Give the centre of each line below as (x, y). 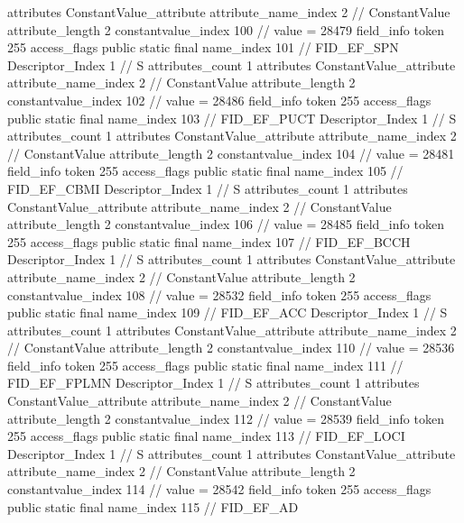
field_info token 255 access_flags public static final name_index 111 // (205, 365)
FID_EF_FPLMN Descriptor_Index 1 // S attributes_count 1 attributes (213, 383)
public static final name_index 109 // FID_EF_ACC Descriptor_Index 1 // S (227, 312)
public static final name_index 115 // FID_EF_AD (153, 506)
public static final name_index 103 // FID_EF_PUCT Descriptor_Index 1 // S (232, 118)
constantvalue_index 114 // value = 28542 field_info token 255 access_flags (219, 489)
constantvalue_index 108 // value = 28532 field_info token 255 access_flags (219, 294)
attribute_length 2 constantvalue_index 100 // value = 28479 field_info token (226, 29)
